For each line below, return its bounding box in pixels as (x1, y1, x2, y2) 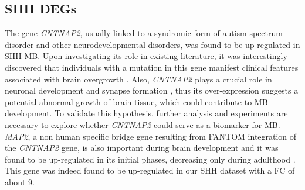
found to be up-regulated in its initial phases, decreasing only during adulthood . (5, 153, 296, 165)
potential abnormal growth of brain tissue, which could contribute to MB (5, 95, 268, 108)
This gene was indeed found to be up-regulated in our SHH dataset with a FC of (5, 164, 295, 177)
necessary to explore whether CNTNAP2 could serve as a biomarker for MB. (5, 118, 280, 130)
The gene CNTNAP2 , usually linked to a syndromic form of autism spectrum (5, 27, 283, 39)
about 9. (5, 175, 35, 188)
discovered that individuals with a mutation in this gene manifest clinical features (5, 61, 299, 73)
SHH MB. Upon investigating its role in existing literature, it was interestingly (5, 50, 287, 62)
